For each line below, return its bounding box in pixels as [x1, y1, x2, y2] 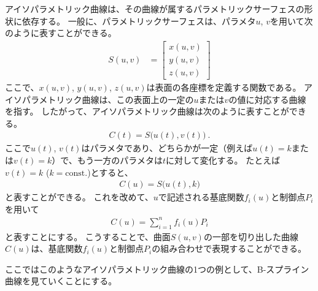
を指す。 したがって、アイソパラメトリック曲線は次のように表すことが [5, 105, 289, 118]
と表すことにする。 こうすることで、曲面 [5, 230, 171, 243]
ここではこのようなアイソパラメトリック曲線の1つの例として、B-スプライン [5, 262, 309, 275]
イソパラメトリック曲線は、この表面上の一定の [5, 93, 194, 105]
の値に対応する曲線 [228, 93, 306, 105]
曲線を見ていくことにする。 [5, 274, 117, 287]
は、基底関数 [31, 242, 83, 255]
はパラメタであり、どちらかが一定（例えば [81, 142, 253, 154]
